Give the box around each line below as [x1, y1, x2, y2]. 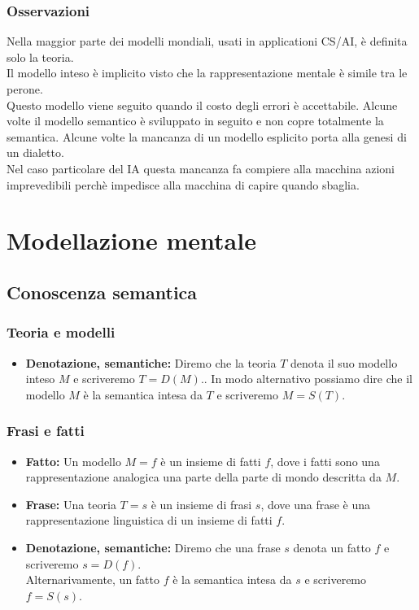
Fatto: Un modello [25, 452, 121, 469]
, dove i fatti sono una [270, 452, 380, 469]
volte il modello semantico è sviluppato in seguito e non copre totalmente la [7, 112, 384, 129]
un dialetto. [7, 144, 64, 161]
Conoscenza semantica [7, 279, 198, 304]
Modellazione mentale [7, 224, 256, 257]
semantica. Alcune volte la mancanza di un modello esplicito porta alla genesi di [7, 128, 407, 145]
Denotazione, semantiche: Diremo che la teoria [25, 354, 277, 371]
